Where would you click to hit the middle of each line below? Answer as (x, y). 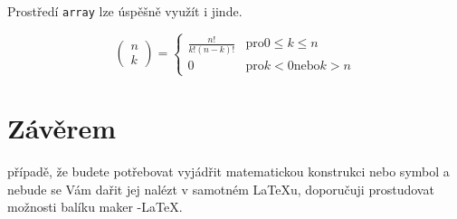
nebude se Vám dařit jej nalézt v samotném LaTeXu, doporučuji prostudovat (221, 189)
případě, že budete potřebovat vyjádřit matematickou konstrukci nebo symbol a (228, 171)
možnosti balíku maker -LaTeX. (95, 207)
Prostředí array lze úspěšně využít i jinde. (125, 11)
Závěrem (62, 128)
